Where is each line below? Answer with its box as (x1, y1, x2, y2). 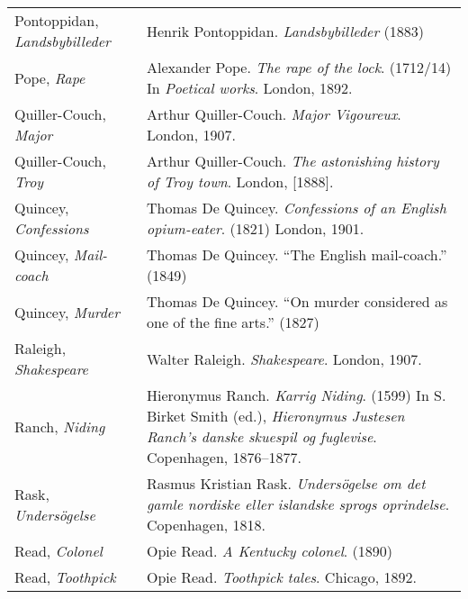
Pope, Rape (14, 67, 85, 88)
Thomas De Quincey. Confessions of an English (147, 197, 446, 218)
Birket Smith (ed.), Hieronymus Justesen (147, 405, 405, 426)
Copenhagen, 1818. (147, 514, 266, 535)
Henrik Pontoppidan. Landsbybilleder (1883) (147, 20, 424, 41)
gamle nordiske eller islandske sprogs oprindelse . (147, 494, 450, 514)
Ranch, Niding (14, 415, 105, 437)
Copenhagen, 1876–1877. (147, 447, 302, 467)
